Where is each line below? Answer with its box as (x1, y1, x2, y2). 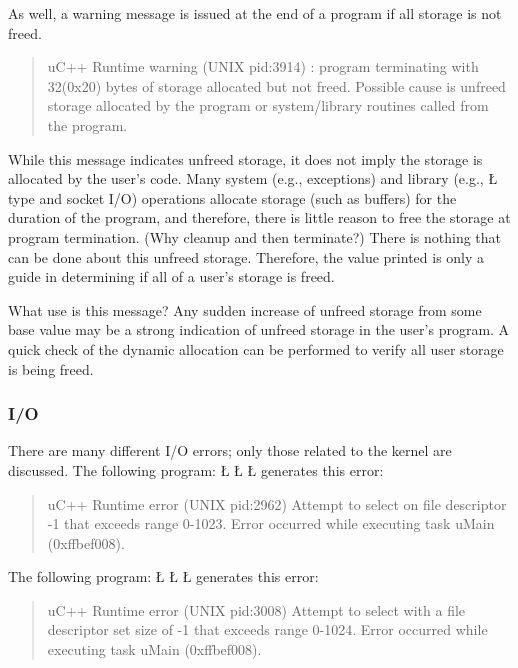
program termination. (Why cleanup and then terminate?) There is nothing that (8, 226, 502, 247)
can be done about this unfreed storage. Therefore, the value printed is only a (8, 246, 485, 267)
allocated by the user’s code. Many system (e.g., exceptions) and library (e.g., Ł (8, 168, 498, 189)
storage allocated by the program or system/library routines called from (47, 95, 489, 116)
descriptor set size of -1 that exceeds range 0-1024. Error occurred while (47, 619, 488, 640)
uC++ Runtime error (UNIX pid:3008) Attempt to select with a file (47, 599, 466, 620)
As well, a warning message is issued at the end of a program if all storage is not (8, 3, 502, 23)
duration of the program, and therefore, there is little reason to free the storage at (8, 207, 511, 228)
